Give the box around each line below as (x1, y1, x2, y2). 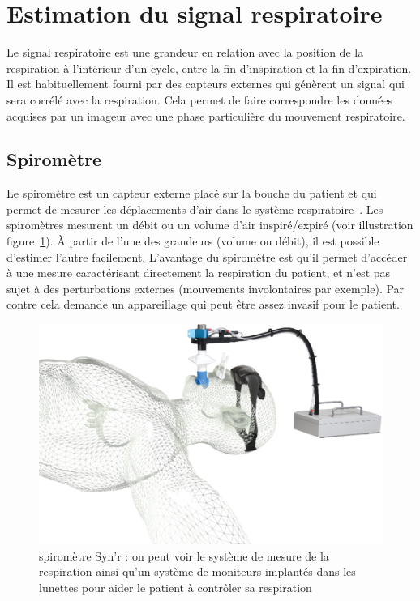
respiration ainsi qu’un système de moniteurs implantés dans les (39, 563, 356, 580)
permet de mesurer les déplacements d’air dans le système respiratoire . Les (6, 200, 384, 217)
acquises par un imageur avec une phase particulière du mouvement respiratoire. (6, 107, 405, 124)
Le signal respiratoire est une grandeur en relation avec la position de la (6, 44, 364, 61)
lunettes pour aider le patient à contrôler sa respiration (39, 578, 312, 595)
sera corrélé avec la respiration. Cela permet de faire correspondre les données (6, 91, 392, 108)
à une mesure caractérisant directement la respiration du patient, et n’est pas (6, 264, 391, 281)
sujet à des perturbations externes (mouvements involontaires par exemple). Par (6, 279, 405, 296)
